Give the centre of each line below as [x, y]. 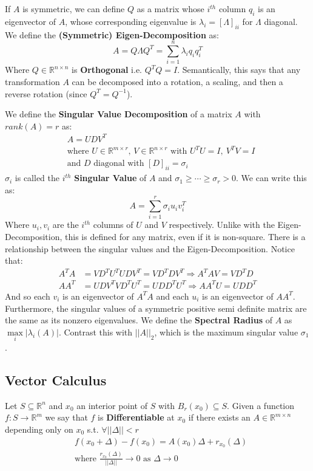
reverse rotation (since [46, 93]
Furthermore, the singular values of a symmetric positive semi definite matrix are [156, 308]
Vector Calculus [56, 380]
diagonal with [119, 164]
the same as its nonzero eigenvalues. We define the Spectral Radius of [139, 320]
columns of [113, 225]
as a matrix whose [170, 9]
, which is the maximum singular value [226, 332]
